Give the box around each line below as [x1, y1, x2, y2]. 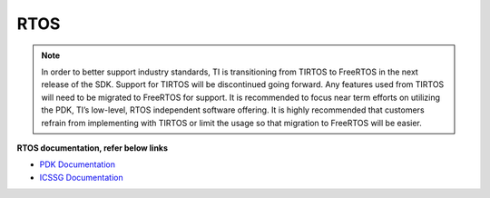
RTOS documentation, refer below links [16, 142, 168, 153]
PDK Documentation [39, 159, 116, 170]
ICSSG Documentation [39, 172, 123, 183]
